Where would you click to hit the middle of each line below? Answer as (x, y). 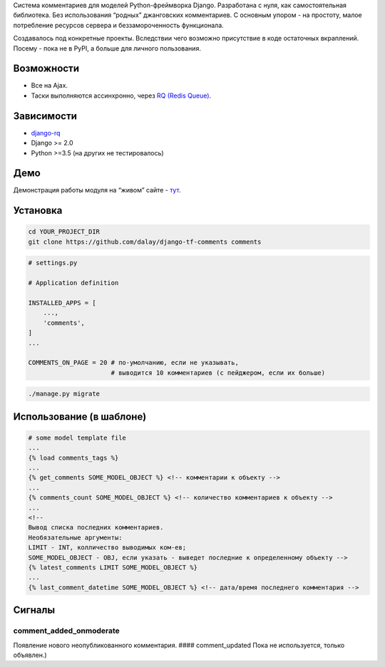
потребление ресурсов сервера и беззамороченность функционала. (118, 25)
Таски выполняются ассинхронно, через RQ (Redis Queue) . (121, 95)
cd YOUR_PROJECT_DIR (64, 232)
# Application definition (73, 283)
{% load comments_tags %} (73, 457)
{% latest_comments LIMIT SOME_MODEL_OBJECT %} (113, 567)
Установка (38, 211)
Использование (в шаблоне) (80, 417)
